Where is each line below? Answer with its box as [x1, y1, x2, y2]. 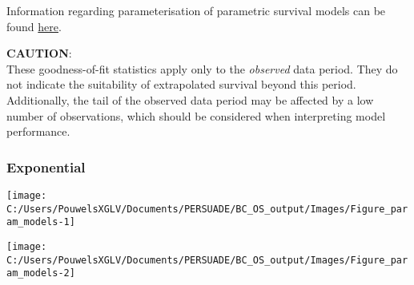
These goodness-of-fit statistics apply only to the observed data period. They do [6, 60, 398, 77]
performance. [6, 123, 70, 140]
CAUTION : [6, 45, 72, 61]
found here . [6, 18, 62, 34]
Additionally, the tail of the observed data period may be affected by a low [6, 91, 374, 108]
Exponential [6, 156, 86, 176]
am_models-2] [6, 267, 75, 279]
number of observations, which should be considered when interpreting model [6, 107, 386, 124]
